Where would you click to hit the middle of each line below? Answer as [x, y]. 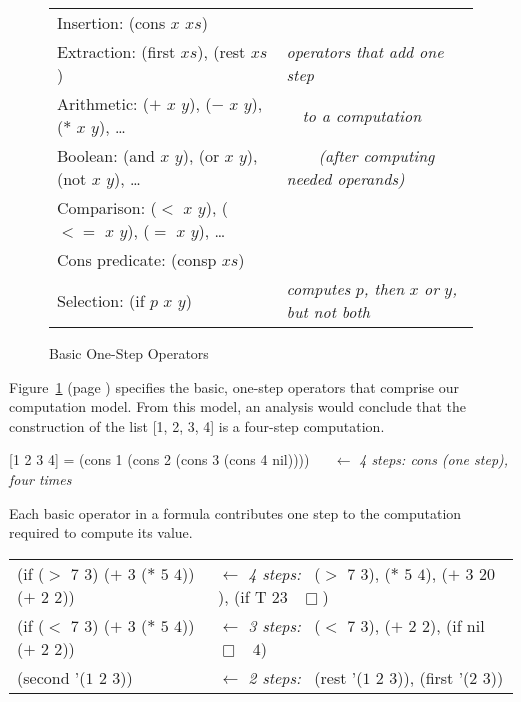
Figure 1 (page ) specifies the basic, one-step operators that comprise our [234, 386]
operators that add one [365, 51]
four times [40, 478]
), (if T [242, 596]
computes [318, 288]
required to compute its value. [101, 532]
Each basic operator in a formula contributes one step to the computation [235, 512]
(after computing [376, 155]
